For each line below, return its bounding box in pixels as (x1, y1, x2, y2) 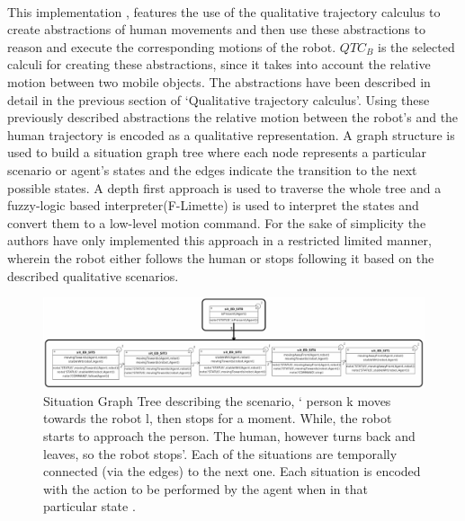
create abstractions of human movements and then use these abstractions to (7, 20, 425, 39)
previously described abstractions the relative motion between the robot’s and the (7, 108, 459, 127)
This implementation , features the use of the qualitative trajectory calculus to (7, 2, 441, 21)
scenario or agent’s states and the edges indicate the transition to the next (7, 160, 417, 179)
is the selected (378, 37, 455, 56)
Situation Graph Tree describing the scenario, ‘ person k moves (43, 391, 391, 410)
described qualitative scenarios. (7, 266, 179, 285)
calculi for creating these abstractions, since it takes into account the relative (7, 55, 431, 74)
